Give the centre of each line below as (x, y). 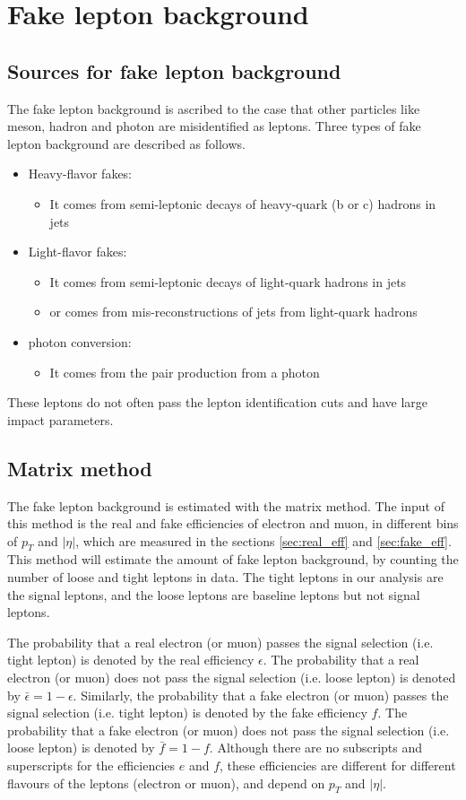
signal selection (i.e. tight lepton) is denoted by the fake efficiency (187, 713)
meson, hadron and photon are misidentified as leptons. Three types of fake (214, 126)
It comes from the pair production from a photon (185, 372)
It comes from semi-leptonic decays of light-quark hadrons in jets (228, 281)
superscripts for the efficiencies (91, 765)
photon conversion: (80, 341)
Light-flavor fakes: (78, 252)
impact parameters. (60, 419)
